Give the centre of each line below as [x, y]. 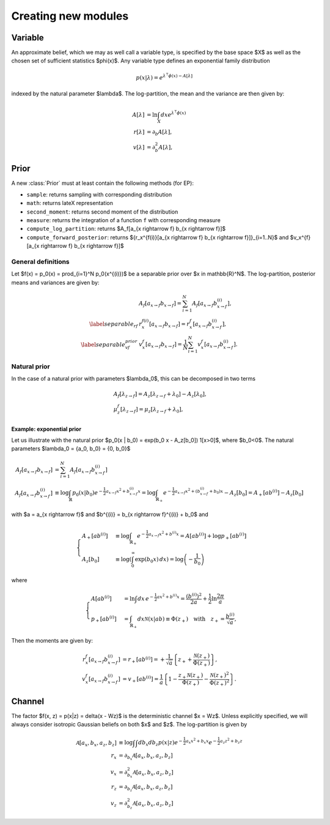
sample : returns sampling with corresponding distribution [99, 194]
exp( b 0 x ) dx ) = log [159, 560]
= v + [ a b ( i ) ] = [141, 679]
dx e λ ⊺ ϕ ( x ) [173, 114]
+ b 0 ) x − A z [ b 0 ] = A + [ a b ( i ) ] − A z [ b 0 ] [256, 493]
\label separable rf [113, 324]
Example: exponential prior [46, 429]
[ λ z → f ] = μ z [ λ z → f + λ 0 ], [152, 410]
